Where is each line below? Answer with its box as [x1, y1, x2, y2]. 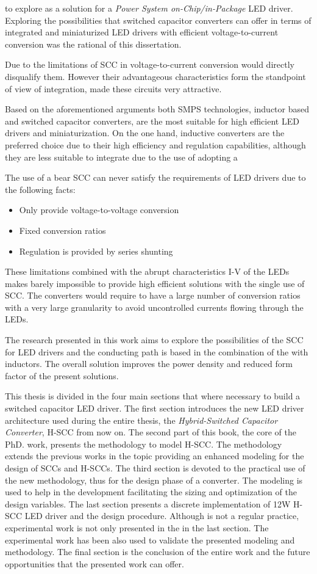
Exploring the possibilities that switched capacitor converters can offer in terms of [5, 13, 312, 26]
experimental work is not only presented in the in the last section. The [5, 521, 269, 534]
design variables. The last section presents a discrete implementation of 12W [5, 497, 291, 510]
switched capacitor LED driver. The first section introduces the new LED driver [5, 402, 304, 415]
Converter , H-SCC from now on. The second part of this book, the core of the [5, 426, 296, 438]
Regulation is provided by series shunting [19, 244, 173, 257]
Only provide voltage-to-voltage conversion [19, 203, 179, 216]
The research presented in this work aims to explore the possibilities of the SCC [5, 333, 304, 346]
